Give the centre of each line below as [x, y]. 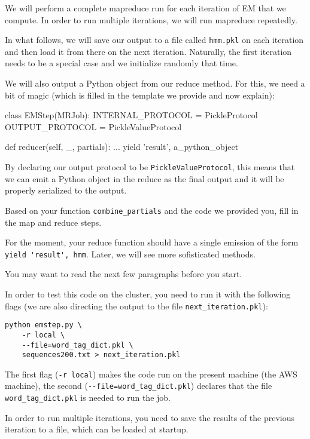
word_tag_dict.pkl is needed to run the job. [88, 397]
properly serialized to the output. [66, 190]
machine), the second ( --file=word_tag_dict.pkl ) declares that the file [139, 386]
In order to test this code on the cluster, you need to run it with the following [148, 294]
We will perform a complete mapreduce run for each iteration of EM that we [145, 8]
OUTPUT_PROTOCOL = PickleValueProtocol [93, 126]
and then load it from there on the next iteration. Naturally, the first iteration [148, 51]
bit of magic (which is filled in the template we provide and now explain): [140, 95]
